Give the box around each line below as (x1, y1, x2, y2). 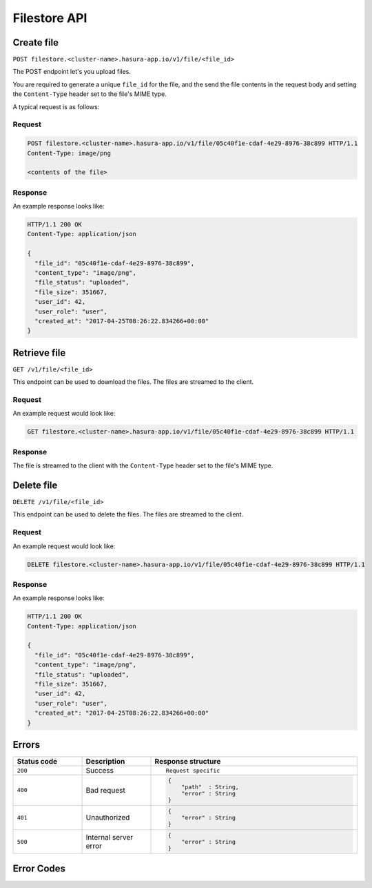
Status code (17, 757, 58, 766)
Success (85, 766, 114, 775)
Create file (12, 37, 59, 48)
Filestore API (12, 10, 87, 26)
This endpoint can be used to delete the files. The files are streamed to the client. (12, 510, 244, 519)
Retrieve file (12, 347, 66, 358)
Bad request (85, 785, 125, 795)
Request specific (165, 766, 220, 774)
